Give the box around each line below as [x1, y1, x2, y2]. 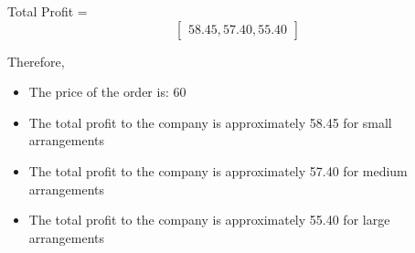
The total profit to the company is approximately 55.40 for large [28, 210, 390, 229]
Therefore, [7, 51, 65, 70]
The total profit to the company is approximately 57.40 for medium [28, 161, 408, 180]
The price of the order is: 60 [28, 82, 186, 101]
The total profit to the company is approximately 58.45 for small [28, 112, 392, 132]
